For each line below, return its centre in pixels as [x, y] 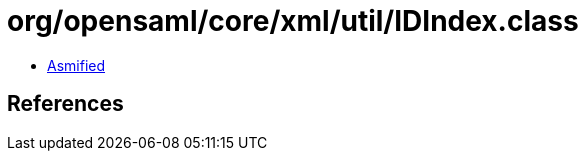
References [65, 104]
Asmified [76, 65]
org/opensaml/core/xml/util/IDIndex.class [293, 21]
